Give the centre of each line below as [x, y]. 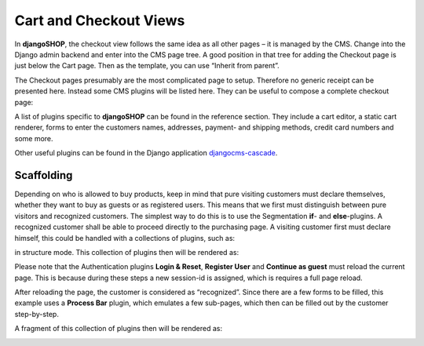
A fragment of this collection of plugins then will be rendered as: [119, 329]
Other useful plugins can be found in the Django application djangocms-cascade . [146, 153]
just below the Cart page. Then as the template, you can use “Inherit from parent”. [147, 66]
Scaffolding [44, 175]
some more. [34, 138]
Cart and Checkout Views [100, 20]
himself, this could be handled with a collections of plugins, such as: [125, 238]
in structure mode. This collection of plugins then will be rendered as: [127, 252]
